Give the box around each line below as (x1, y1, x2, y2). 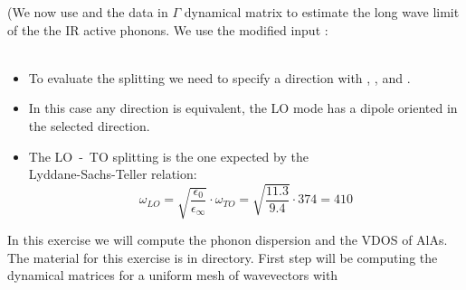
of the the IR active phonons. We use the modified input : (7, 20, 328, 39)
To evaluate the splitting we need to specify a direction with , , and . (28, 68, 411, 87)
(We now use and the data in (7, 3, 168, 21)
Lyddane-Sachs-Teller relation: (28, 164, 197, 183)
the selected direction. (28, 116, 150, 135)
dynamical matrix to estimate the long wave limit (184, 3, 460, 21)
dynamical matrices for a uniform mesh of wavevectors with (7, 266, 338, 285)
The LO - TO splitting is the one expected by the (28, 146, 309, 165)
